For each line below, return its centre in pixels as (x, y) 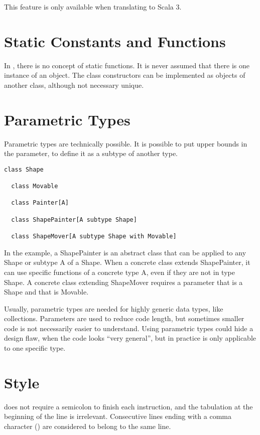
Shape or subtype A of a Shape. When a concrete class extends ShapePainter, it (127, 262)
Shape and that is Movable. (46, 292)
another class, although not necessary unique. (74, 85)
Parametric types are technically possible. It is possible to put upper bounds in (126, 143)
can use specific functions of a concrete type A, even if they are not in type (119, 272)
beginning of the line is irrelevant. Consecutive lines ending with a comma (118, 416)
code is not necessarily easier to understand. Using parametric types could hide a (129, 328)
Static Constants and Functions (115, 41)
